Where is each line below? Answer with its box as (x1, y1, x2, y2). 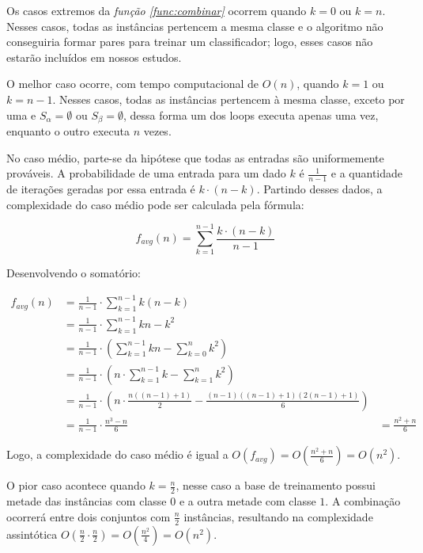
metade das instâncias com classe (6, 493, 167, 509)
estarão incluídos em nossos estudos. (6, 48, 182, 65)
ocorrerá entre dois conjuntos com (6, 508, 171, 524)
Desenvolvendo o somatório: (6, 265, 141, 281)
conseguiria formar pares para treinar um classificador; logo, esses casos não (6, 33, 373, 50)
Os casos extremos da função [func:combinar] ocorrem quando (6, 2, 307, 18)
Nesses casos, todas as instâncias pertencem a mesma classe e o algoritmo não (6, 17, 383, 34)
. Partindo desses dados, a (256, 181, 383, 197)
